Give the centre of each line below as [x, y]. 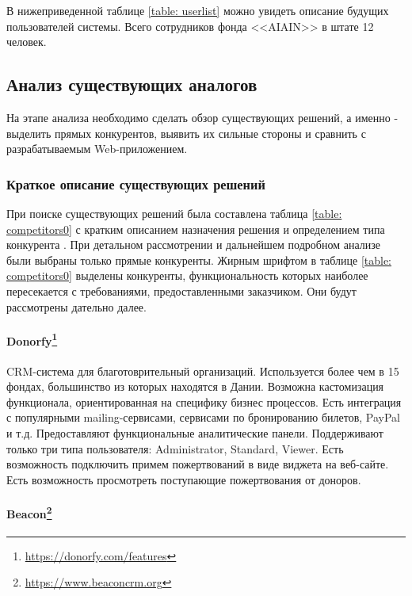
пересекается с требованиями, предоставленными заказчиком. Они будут [181, 290]
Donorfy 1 [32, 339]
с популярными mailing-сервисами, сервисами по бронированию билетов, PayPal [203, 417]
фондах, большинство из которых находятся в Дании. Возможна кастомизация [195, 386]
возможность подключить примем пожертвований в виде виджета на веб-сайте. [198, 464]
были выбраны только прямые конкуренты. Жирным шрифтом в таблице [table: [199, 260]
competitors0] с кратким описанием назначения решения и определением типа [196, 229]
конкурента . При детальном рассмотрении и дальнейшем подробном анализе [193, 245]
